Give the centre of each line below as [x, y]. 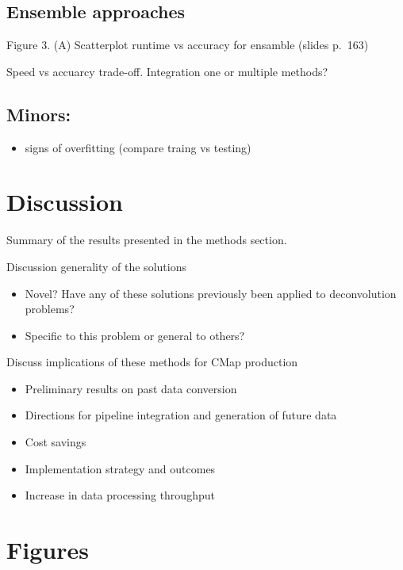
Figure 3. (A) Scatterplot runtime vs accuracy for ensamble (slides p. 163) [188, 45]
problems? [50, 309]
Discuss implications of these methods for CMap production [152, 362]
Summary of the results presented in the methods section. [147, 240]
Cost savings [56, 442]
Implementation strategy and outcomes [120, 468]
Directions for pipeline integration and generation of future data [181, 415]
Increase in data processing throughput [120, 495]
